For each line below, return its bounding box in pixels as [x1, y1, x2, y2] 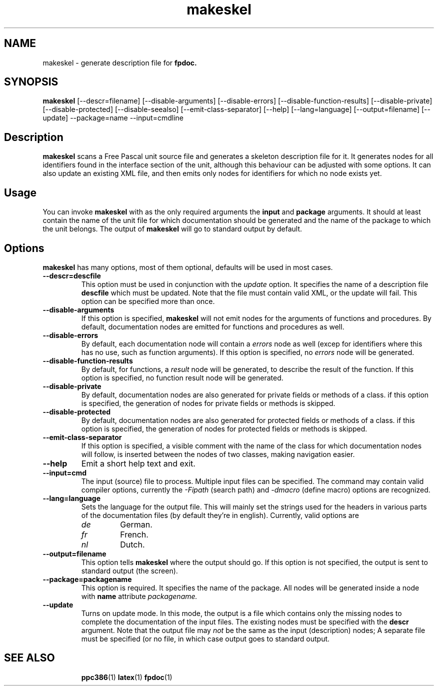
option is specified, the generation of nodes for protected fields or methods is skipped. [81, 424, 367, 433]
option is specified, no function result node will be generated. [81, 373, 283, 382]
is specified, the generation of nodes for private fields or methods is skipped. [81, 398, 335, 407]
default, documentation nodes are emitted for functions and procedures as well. [81, 322, 344, 331]
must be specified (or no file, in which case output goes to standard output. [81, 634, 330, 643]
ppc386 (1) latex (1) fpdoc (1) [81, 672, 172, 681]
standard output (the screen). [81, 566, 178, 575]
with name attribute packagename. [81, 591, 197, 600]
